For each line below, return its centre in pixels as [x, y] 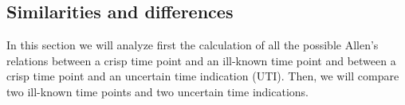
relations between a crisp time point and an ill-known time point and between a [201, 60]
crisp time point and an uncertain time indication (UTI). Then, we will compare [203, 76]
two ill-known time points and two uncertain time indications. [157, 91]
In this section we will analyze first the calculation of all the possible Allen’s [193, 45]
